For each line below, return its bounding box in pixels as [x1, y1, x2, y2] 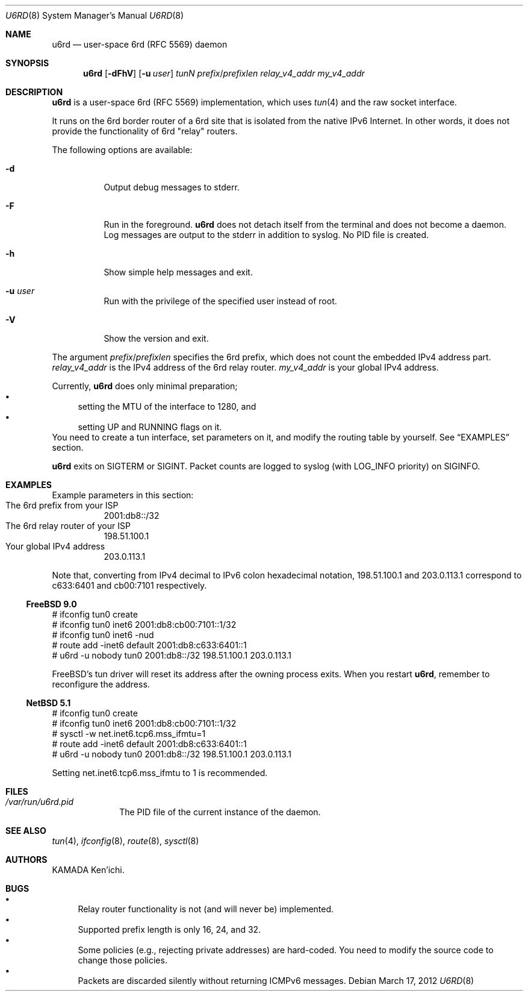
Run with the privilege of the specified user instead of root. [104, 296, 337, 306]
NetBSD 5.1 [26, 698, 71, 708]
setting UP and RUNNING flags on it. [78, 422, 222, 432]
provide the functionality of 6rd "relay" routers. [52, 126, 238, 136]
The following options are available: [52, 145, 193, 155]
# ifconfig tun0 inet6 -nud [52, 630, 154, 640]
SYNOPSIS [5, 58, 49, 68]
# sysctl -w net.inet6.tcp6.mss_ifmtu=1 [52, 728, 206, 739]
